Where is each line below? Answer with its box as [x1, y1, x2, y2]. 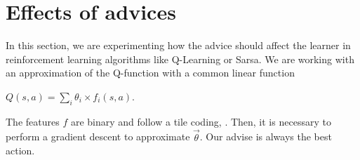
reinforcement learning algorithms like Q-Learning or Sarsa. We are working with [6, 51, 354, 66]
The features [6, 114, 60, 128]
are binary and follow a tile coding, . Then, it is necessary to [70, 114, 331, 128]
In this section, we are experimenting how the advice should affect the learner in [6, 38, 351, 53]
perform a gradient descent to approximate [6, 129, 190, 144]
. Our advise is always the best [199, 129, 332, 144]
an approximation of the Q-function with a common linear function [6, 65, 295, 80]
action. [6, 143, 35, 158]
